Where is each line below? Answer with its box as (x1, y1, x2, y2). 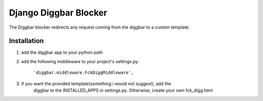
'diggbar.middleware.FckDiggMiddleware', (33, 70, 134, 75)
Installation (9, 37, 44, 45)
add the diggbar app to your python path (21, 50, 103, 55)
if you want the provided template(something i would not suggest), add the (21, 81, 171, 86)
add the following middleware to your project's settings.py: (21, 58, 139, 64)
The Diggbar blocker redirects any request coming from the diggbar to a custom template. (9, 24, 190, 30)
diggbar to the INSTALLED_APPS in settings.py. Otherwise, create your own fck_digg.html (33, 87, 213, 93)
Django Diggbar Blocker (9, 7, 107, 18)
